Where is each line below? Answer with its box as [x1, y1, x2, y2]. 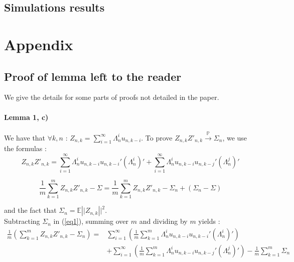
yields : [198, 216, 220, 226]
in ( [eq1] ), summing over [53, 216, 129, 226]
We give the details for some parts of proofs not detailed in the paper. [4, 92, 219, 102]
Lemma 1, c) [4, 111, 49, 122]
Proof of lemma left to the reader [4, 68, 182, 84]
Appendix [4, 34, 73, 54]
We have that [4, 132, 46, 143]
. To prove [141, 132, 173, 143]
